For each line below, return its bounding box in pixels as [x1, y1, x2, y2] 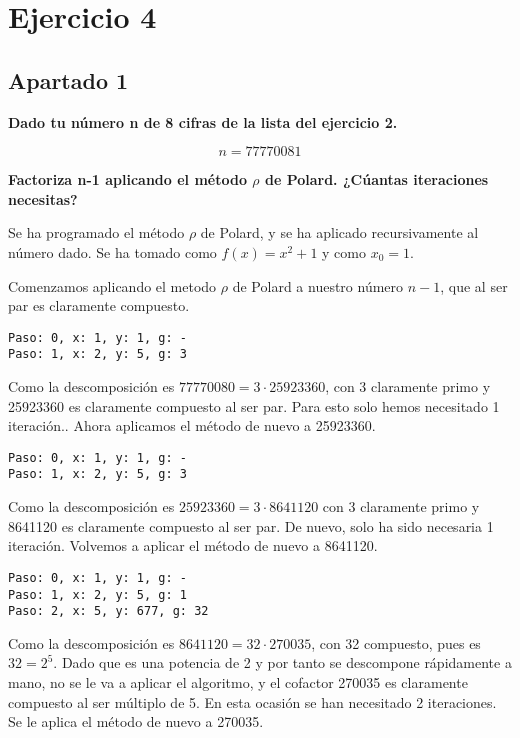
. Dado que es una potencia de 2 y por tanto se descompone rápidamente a [53, 652, 512, 673]
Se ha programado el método [8, 222, 185, 243]
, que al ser [440, 275, 508, 296]
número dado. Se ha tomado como [8, 241, 217, 262]
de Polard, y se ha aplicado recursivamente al [200, 222, 479, 243]
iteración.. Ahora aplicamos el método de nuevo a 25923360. [8, 415, 376, 436]
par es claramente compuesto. [8, 295, 190, 316]
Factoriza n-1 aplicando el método [8, 169, 247, 190]
